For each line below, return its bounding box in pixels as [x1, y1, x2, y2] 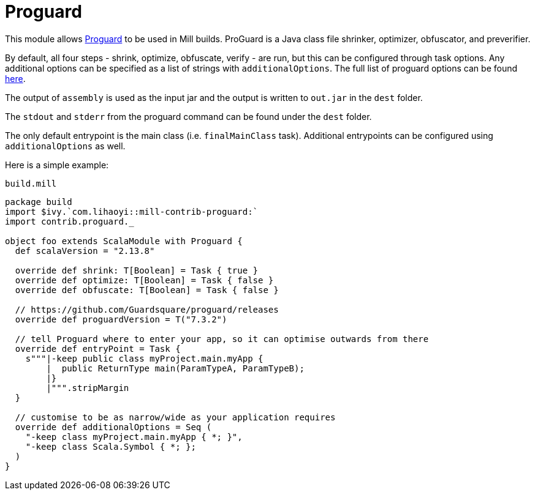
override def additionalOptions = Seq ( [15, 422, 212, 432]
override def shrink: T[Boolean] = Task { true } [15, 265, 259, 275]
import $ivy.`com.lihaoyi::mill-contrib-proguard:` [5, 206, 259, 217]
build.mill [5, 178, 57, 188]
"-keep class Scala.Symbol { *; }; [25, 441, 196, 452]
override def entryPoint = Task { [15, 343, 181, 354]
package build [5, 196, 72, 207]
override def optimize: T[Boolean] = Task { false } [15, 275, 274, 285]
